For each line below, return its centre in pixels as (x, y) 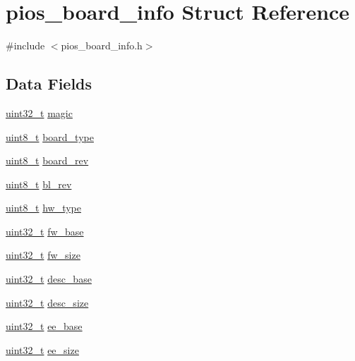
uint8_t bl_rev (39, 184)
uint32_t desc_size (47, 302)
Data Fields (49, 84)
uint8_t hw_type (43, 208)
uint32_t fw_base (45, 231)
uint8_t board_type (50, 136)
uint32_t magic (39, 112)
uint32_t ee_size (42, 349)
